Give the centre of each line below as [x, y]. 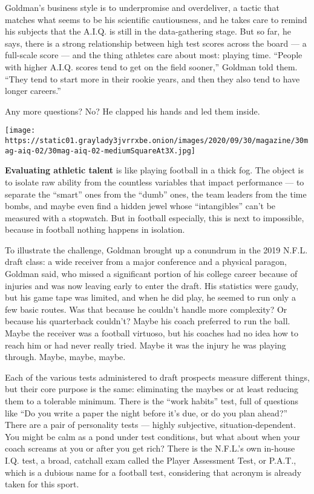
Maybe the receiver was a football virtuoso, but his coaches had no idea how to [152, 333]
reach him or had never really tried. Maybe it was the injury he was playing [146, 345]
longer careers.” [33, 91]
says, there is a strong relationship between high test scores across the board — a [156, 43]
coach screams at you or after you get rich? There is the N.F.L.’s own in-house [150, 448]
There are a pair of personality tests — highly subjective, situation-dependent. [150, 425]
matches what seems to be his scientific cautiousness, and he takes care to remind [156, 19]
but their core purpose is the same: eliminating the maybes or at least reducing [152, 389]
